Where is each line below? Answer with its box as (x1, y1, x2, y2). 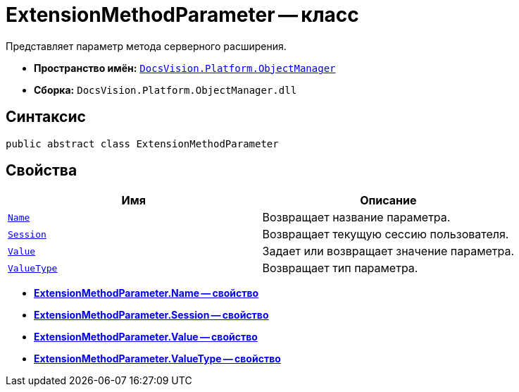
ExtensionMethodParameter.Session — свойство (34, 309, 269, 321)
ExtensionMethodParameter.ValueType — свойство (34, 353, 281, 365)
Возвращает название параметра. (262, 210, 451, 225)
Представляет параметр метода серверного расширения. (6, 39, 287, 52)
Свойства (6, 161, 77, 180)
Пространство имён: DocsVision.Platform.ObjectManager (34, 61, 336, 74)
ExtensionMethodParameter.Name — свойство (34, 287, 259, 300)
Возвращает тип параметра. (262, 261, 418, 276)
